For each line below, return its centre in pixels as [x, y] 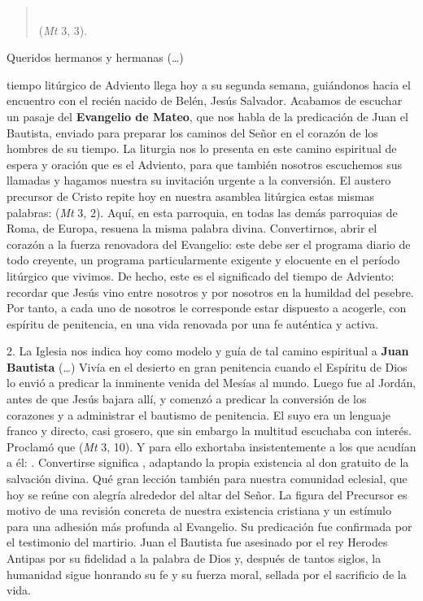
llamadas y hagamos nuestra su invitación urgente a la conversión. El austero [199, 180]
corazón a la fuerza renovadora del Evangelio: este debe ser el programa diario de [209, 244]
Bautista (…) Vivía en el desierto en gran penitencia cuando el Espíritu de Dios [207, 366]
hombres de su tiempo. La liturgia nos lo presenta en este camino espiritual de [202, 148]
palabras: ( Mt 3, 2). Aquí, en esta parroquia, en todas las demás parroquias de [202, 212]
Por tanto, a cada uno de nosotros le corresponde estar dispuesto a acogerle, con [207, 308]
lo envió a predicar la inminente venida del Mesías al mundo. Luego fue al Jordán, [211, 383]
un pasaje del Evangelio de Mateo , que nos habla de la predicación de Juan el [207, 116]
